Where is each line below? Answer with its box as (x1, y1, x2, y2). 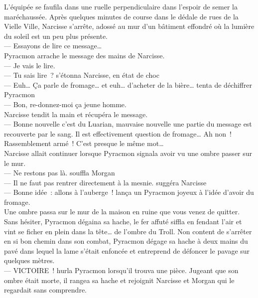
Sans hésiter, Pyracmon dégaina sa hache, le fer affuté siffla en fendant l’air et (4, 216, 242, 227)
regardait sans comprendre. (4, 285, 87, 295)
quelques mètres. (4, 255, 55, 266)
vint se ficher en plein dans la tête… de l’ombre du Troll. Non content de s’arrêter (4, 226, 252, 236)
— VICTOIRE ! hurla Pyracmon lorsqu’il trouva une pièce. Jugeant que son (4, 265, 239, 276)
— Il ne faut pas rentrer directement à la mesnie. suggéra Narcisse (4, 177, 207, 187)
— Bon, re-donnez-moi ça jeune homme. (4, 99, 127, 109)
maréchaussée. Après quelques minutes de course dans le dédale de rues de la (4, 11, 239, 21)
